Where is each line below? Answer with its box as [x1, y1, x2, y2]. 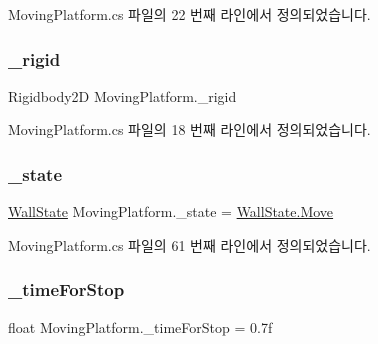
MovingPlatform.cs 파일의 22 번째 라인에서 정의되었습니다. [8, 4, 371, 24]
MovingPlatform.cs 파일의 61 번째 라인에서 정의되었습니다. [8, 234, 371, 255]
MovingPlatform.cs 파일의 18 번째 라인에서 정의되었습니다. [8, 119, 371, 140]
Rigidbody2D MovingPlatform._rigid [8, 85, 237, 106]
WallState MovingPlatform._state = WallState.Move [8, 201, 334, 222]
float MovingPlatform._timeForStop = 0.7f [8, 316, 273, 337]
